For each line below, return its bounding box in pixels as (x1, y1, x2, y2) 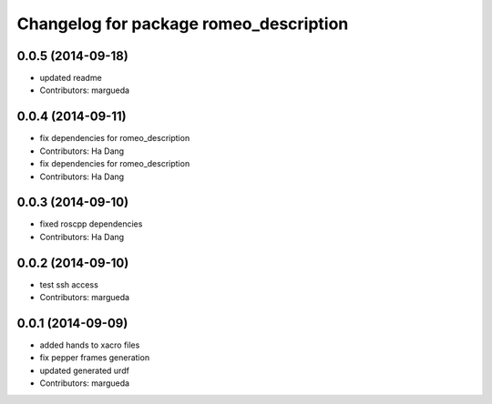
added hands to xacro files (39, 339, 140, 350)
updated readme (39, 73, 102, 84)
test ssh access (39, 278, 99, 290)
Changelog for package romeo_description (16, 14, 349, 34)
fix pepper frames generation (39, 352, 150, 363)
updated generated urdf (39, 365, 129, 376)
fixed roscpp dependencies (39, 218, 143, 229)
